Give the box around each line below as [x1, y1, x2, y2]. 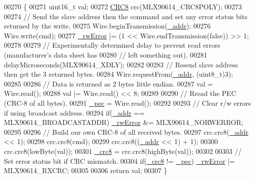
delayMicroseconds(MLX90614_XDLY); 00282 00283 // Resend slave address [4, 59, 238, 69]
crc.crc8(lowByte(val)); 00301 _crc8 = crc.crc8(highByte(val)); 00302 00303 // [4, 146, 242, 156]
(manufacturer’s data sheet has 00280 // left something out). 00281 [4, 49, 208, 60]
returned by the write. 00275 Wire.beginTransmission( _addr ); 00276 [4, 21, 211, 31]
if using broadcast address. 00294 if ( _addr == [4, 107, 145, 118]
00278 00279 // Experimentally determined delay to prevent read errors [4, 40, 221, 50]
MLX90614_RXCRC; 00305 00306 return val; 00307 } [4, 165, 167, 176]
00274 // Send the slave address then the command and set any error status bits [4, 11, 248, 21]
